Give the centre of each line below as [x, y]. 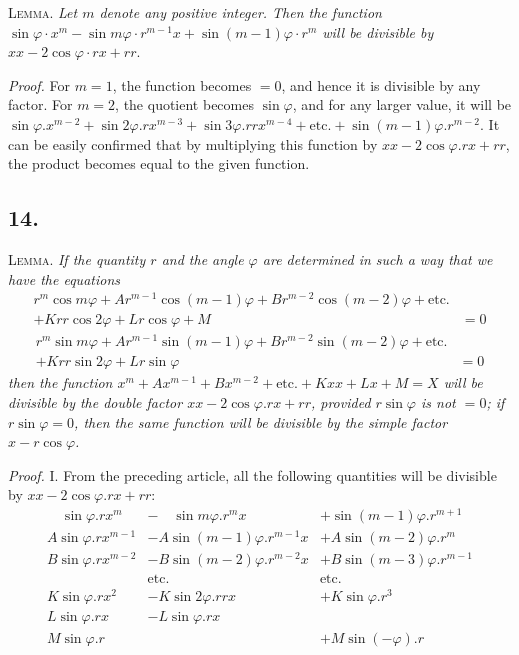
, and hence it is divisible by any [381, 84]
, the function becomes [182, 84]
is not [438, 402]
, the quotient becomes [184, 104]
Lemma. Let [43, 12]
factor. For [40, 104]
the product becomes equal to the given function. [159, 163]
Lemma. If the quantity [77, 258]
